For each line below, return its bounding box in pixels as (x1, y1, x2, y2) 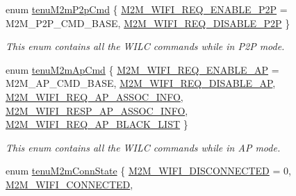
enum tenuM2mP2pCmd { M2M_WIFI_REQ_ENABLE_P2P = (6, 2, 288, 16)
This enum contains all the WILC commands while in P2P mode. (6, 39, 285, 54)
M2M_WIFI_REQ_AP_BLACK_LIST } (6, 117, 188, 131)
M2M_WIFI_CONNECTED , (6, 177, 133, 191)
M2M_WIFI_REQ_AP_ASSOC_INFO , (6, 89, 183, 104)
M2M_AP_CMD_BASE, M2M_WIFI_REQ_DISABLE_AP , (6, 76, 276, 90)
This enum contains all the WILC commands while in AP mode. (6, 140, 281, 154)
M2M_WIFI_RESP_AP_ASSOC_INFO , (6, 103, 188, 117)
